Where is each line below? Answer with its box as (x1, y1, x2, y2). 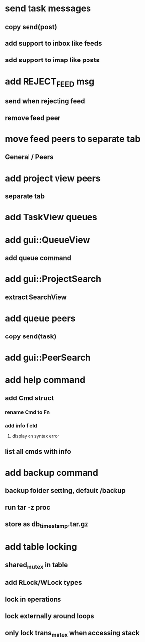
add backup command (5, 467, 98, 478)
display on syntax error (12, 433, 59, 439)
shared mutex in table (5, 560, 68, 570)
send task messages (5, 3, 91, 14)
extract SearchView (5, 293, 67, 302)
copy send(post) (5, 23, 58, 31)
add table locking (5, 541, 77, 552)
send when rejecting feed (5, 97, 85, 105)
